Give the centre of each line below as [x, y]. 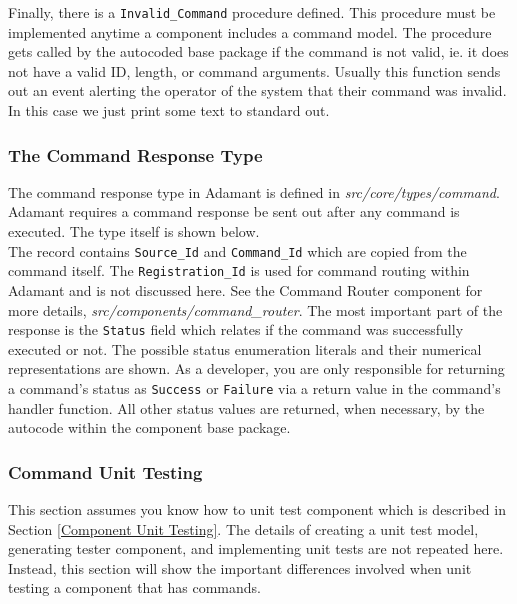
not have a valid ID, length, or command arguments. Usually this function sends [254, 70]
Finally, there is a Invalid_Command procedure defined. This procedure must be [252, 12]
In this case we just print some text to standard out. [169, 110]
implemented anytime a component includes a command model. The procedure [250, 31]
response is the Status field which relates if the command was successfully [236, 329]
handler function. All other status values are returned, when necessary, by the [246, 407]
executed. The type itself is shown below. [134, 231]
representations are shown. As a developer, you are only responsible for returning [256, 368]
